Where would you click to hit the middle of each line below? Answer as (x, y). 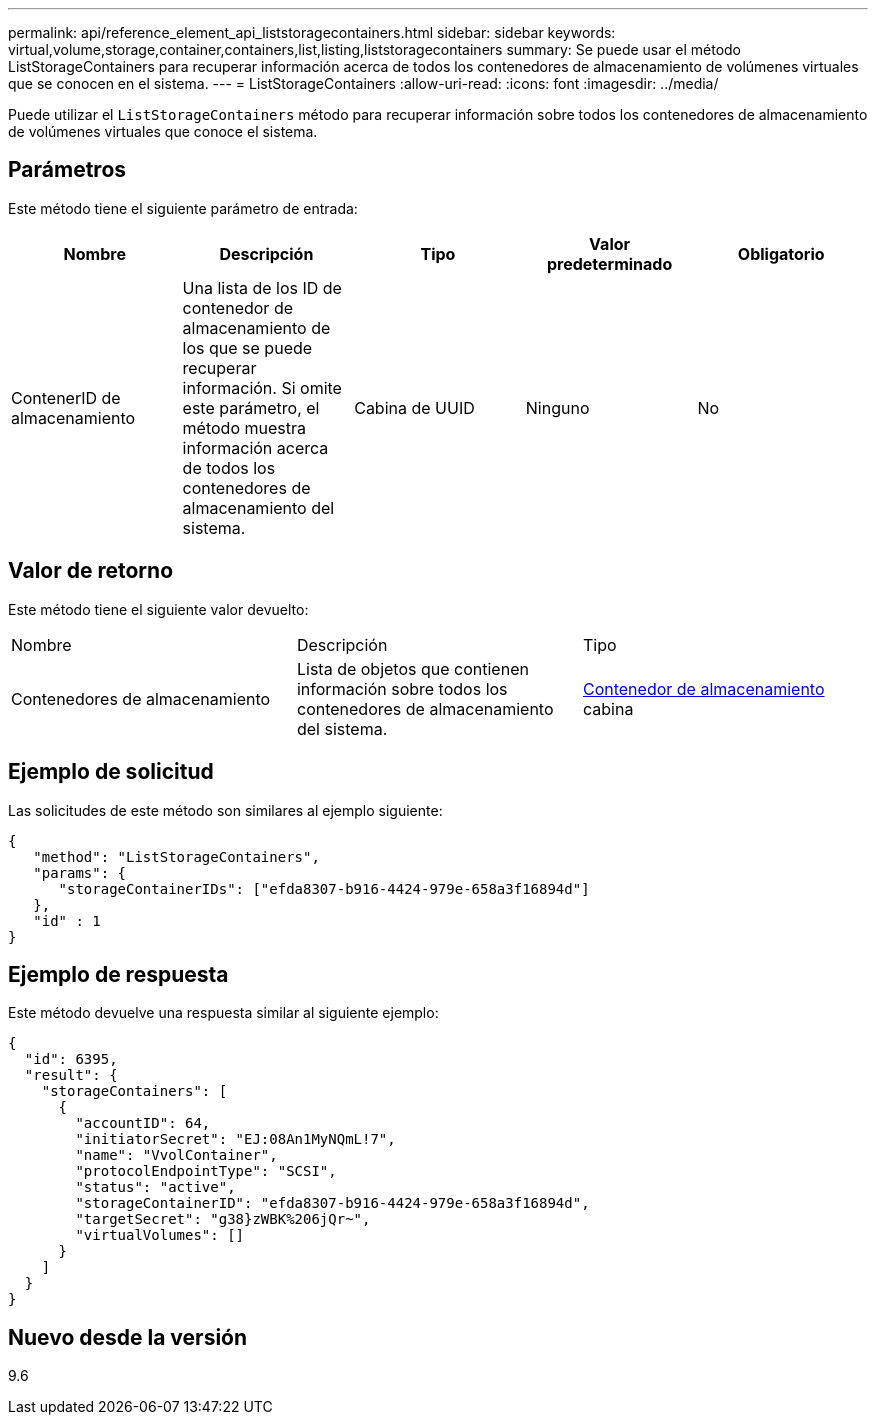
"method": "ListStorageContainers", (176, 856)
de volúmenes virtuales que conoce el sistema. (163, 131)
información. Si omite (262, 387)
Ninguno (557, 407)
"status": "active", (155, 1187)
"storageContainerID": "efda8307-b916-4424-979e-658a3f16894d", (332, 1203)
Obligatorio (781, 253)
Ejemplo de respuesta (118, 974)
